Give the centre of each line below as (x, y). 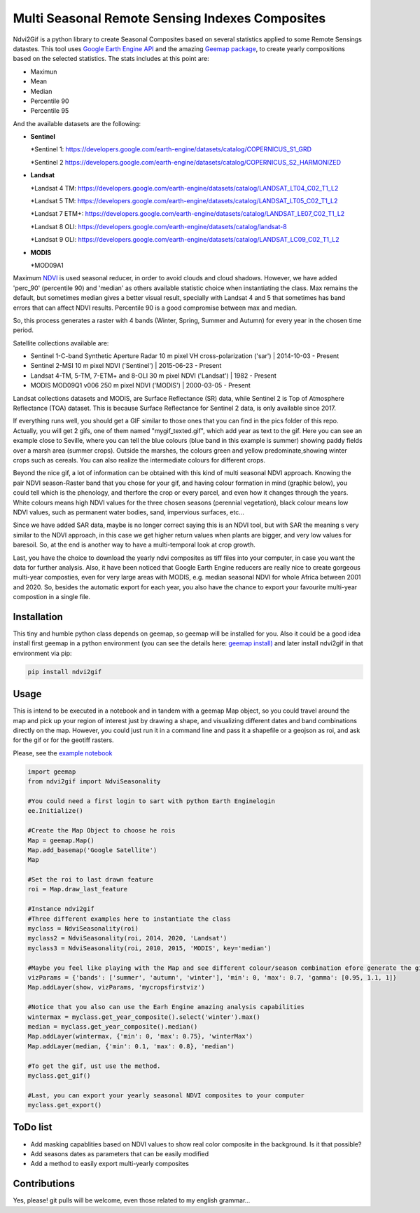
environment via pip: (43, 653)
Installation (38, 617)
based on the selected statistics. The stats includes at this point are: (111, 59)
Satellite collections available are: (61, 343)
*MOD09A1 (47, 265)
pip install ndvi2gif (65, 672)
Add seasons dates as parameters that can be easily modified (120, 1153)
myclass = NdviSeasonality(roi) (83, 929)
